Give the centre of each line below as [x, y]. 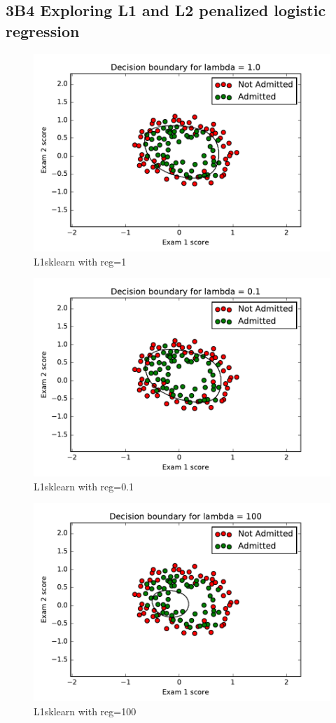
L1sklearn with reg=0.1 [84, 486]
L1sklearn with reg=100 [85, 711]
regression [43, 30]
